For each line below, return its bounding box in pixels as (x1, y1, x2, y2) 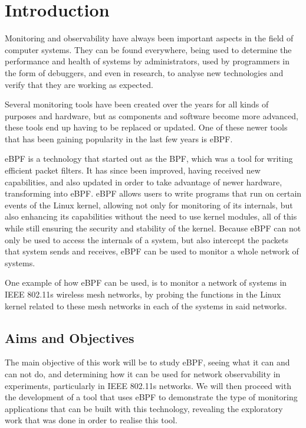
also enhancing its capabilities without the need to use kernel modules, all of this (5, 210, 297, 223)
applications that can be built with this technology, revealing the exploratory (5, 402, 283, 414)
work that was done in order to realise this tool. (5, 414, 177, 426)
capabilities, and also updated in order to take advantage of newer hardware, (5, 175, 282, 188)
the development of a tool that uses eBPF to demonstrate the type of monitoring (5, 391, 298, 403)
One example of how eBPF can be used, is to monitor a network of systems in (5, 276, 287, 289)
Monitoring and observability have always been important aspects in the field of (5, 32, 294, 44)
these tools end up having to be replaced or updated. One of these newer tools (5, 121, 288, 133)
